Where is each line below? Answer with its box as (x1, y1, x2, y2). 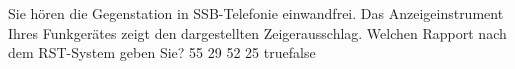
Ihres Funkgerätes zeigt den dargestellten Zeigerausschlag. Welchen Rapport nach (8, 22, 507, 43)
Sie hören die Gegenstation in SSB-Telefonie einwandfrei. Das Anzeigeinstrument (8, 3, 504, 23)
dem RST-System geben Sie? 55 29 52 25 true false (8, 42, 316, 63)
